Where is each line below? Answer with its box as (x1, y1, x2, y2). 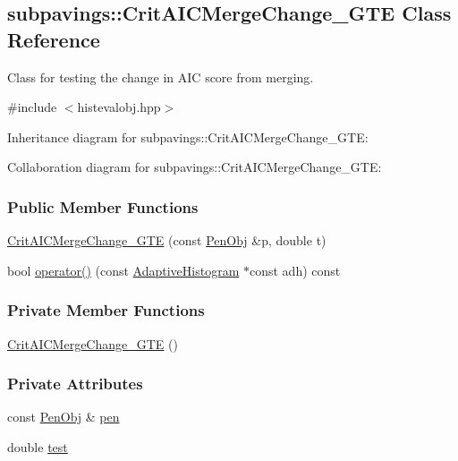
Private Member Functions (7, 299, 205, 321)
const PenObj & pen (7, 407, 120, 426)
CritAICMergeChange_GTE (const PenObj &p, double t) (7, 231, 327, 250)
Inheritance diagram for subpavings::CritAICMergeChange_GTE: (7, 127, 369, 146)
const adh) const (249, 260, 341, 279)
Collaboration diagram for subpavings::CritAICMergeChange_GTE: (7, 158, 382, 176)
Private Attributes (7, 372, 143, 395)
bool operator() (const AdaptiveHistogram (7, 260, 240, 279)
